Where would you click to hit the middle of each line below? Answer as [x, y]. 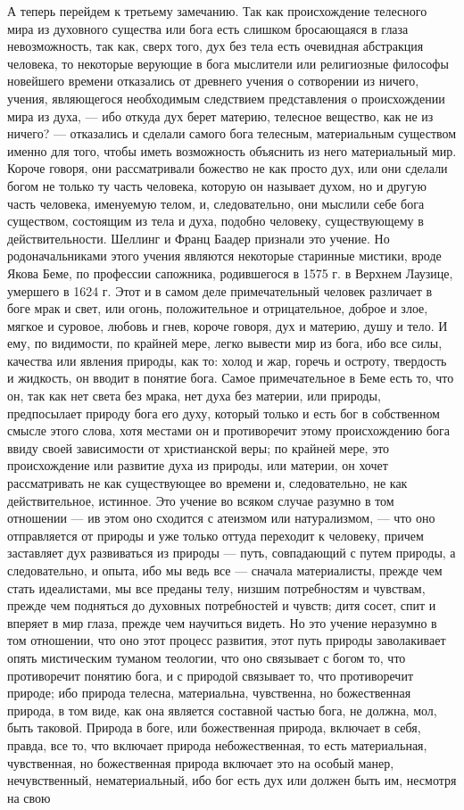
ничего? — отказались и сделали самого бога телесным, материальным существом [232, 133]
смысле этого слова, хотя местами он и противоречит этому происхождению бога [228, 430]
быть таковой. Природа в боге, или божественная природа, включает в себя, [214, 727]
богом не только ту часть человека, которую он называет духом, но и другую [217, 185]
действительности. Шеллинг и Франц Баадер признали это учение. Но [199, 238]
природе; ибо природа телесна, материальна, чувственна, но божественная [209, 693]
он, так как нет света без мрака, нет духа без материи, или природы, [194, 396]
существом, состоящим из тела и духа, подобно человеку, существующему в [215, 221]
